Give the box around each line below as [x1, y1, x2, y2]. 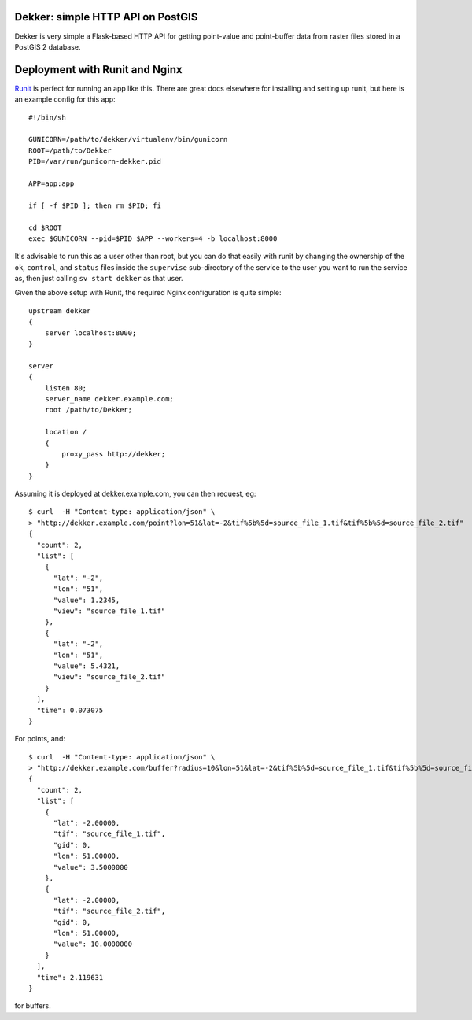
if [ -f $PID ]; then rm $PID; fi [28, 201, 161, 210]
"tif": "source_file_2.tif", [53, 907, 166, 916]
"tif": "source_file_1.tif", [53, 830, 166, 838]
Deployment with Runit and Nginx [14, 63, 183, 76]
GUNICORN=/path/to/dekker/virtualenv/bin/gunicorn [28, 135, 228, 144]
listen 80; [44, 383, 87, 393]
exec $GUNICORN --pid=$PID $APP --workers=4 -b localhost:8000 [28, 234, 278, 243]
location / [44, 427, 87, 437]
